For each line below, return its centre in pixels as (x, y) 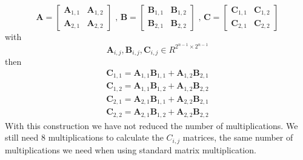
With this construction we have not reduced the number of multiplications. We (151, 125)
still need (22, 137)
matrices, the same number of (238, 137)
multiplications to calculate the (106, 137)
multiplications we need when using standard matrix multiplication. (131, 149)
